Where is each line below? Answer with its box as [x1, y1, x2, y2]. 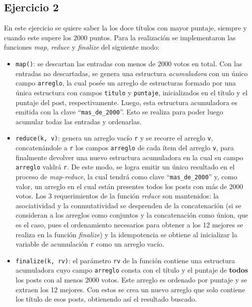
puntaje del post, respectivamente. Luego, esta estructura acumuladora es [15, 97, 238, 107]
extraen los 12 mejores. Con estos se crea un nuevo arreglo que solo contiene [15, 284, 245, 294]
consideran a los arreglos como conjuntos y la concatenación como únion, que [15, 210, 249, 220]
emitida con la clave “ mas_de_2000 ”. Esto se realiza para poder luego [15, 107, 223, 117]
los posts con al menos [15, 275, 83, 285]
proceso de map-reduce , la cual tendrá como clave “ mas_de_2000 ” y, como [15, 171, 237, 181]
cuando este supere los [4, 32, 71, 42]
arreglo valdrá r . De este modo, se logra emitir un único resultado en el [15, 162, 235, 172]
